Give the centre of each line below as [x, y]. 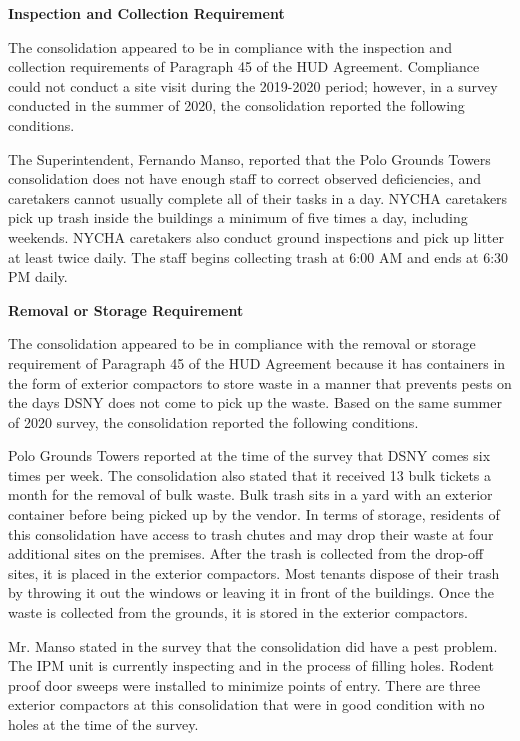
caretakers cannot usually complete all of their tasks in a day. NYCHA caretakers [258, 197]
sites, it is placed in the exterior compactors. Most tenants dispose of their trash [254, 572]
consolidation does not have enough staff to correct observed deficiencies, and [244, 178]
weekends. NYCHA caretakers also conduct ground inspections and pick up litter [256, 236]
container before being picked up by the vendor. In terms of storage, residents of [254, 514]
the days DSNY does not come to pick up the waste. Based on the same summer [255, 402]
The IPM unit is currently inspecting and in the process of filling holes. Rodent [251, 665]
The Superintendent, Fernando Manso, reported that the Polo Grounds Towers [249, 158]
